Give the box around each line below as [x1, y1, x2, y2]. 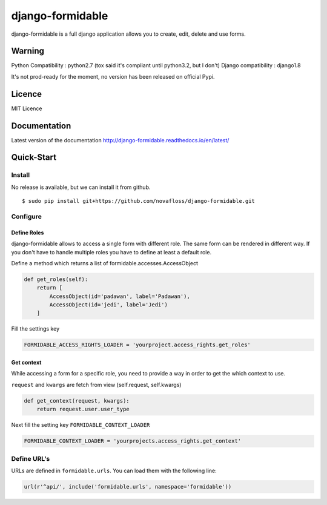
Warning [11, 46, 45, 56]
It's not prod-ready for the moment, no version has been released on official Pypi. [11, 73, 215, 80]
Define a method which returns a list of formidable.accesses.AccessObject [11, 259, 198, 266]
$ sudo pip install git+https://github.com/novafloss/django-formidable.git [22, 197, 256, 205]
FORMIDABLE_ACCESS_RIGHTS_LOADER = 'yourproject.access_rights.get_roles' [24, 342, 251, 348]
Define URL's [11, 454, 50, 463]
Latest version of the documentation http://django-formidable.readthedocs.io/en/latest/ [11, 136, 230, 144]
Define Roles [11, 229, 44, 236]
